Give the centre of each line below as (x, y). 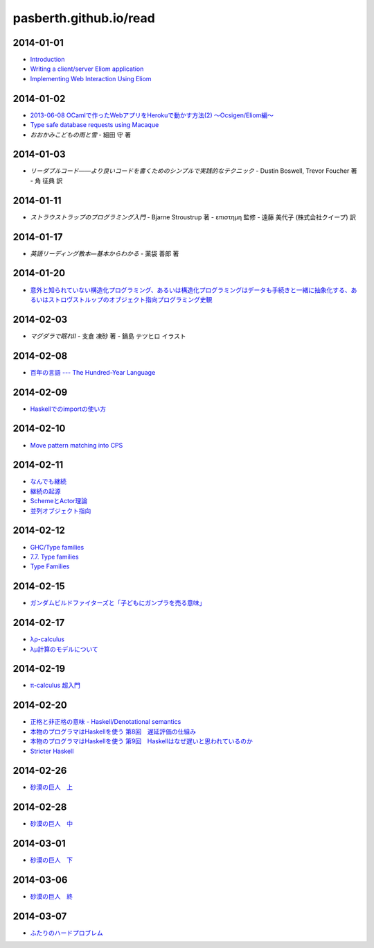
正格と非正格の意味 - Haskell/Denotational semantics (106, 722)
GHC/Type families (57, 547)
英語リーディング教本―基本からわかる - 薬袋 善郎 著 (105, 253)
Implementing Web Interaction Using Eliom (91, 78)
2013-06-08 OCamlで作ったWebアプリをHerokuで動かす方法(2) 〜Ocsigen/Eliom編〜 (152, 115)
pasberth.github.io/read (84, 18)
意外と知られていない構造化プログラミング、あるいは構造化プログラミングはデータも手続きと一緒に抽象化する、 (190, 290)
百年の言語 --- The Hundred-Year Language (93, 372)
